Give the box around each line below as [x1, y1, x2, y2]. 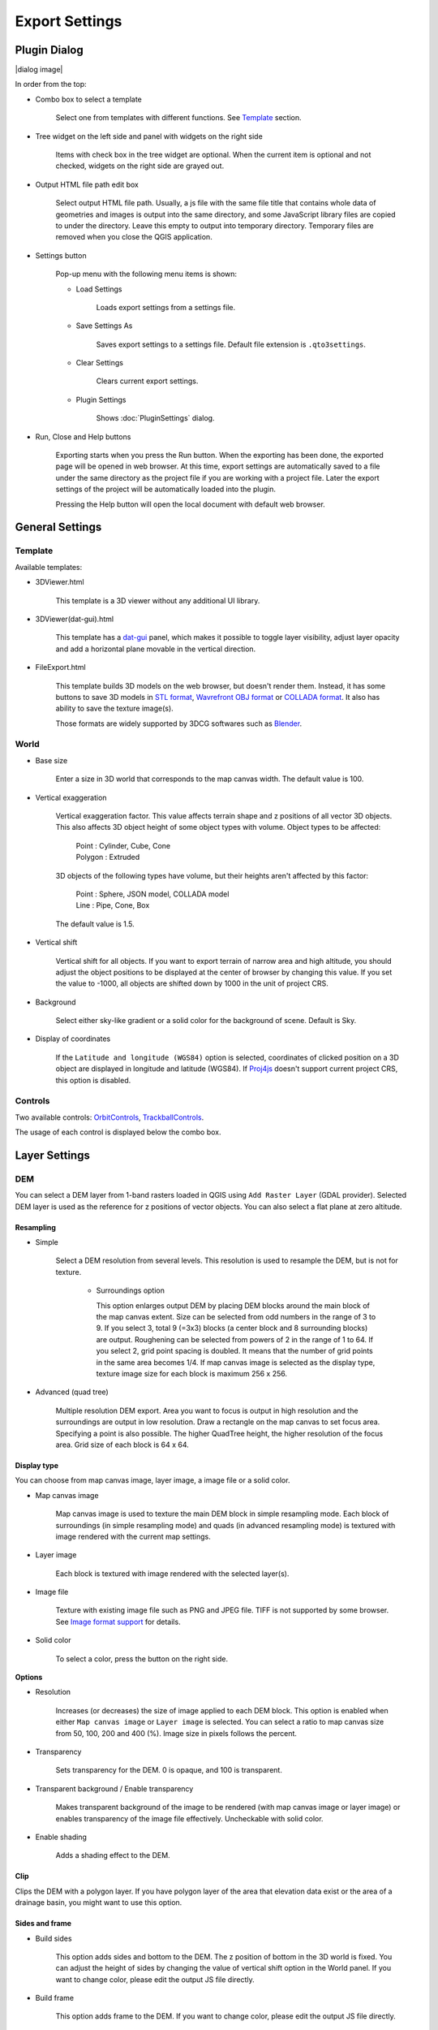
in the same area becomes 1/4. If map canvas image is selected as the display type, [96, 1357, 376, 1367]
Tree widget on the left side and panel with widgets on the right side [35, 131, 263, 141]
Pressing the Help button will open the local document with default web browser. [55, 499, 326, 509]
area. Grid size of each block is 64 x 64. [55, 1440, 190, 1449]
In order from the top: [15, 80, 87, 89]
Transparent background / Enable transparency [35, 1783, 194, 1794]
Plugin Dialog [15, 43, 84, 57]
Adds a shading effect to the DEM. [55, 1851, 170, 1860]
